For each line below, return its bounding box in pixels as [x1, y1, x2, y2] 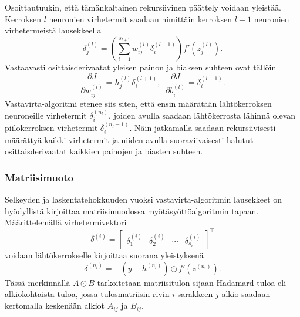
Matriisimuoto [5, 170, 73, 184]
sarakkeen [177, 288, 213, 300]
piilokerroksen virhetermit [5, 122, 98, 134]
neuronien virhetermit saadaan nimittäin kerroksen [49, 12, 232, 25]
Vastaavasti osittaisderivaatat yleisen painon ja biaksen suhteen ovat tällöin [5, 60, 277, 73]
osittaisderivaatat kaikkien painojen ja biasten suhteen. [5, 145, 203, 157]
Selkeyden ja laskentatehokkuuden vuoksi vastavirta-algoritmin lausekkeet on [5, 193, 282, 205]
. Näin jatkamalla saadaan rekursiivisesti [129, 122, 276, 134]
